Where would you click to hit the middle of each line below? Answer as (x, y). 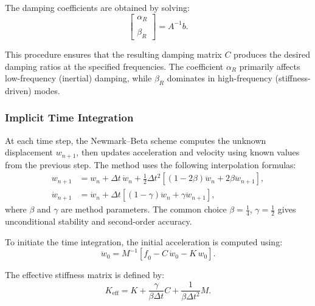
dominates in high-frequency (220, 78)
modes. (47, 90)
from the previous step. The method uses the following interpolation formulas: (151, 164)
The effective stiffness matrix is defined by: (85, 275)
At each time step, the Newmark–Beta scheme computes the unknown (136, 140)
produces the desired (272, 54)
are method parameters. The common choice (144, 209)
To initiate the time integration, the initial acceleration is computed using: (144, 241)
